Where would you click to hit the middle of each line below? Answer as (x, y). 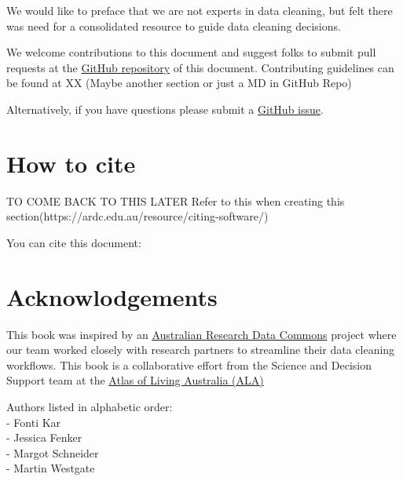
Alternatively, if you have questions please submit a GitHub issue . (165, 109)
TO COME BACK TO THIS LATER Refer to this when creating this (176, 200)
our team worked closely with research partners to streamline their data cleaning (201, 350)
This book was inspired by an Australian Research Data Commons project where (201, 334)
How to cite (71, 163)
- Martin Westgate (51, 468)
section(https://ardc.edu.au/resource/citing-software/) (137, 216)
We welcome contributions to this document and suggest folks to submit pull (191, 52)
